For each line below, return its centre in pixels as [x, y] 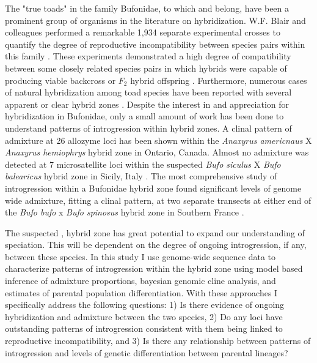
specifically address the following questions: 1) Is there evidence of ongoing [145, 305]
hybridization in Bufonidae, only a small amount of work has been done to [144, 116]
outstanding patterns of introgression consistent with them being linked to [144, 328]
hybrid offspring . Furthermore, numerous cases [219, 80]
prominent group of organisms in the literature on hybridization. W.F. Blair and [155, 20]
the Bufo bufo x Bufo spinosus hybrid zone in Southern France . [125, 212]
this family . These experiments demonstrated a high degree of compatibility [148, 56]
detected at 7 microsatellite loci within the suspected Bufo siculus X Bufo [143, 164]
